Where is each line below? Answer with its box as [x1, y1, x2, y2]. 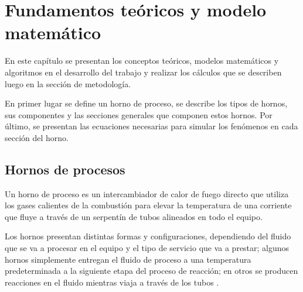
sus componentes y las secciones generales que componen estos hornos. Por [5, 108, 273, 121]
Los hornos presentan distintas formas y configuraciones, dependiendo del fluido [5, 230, 291, 242]
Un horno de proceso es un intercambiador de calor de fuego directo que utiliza [5, 187, 289, 200]
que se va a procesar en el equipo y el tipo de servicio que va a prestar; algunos [5, 242, 290, 254]
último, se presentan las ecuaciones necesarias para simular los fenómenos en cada [5, 120, 298, 132]
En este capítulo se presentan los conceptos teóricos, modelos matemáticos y [5, 54, 279, 67]
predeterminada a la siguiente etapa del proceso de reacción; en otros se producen [5, 264, 298, 277]
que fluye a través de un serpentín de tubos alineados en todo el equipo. [5, 210, 263, 222]
